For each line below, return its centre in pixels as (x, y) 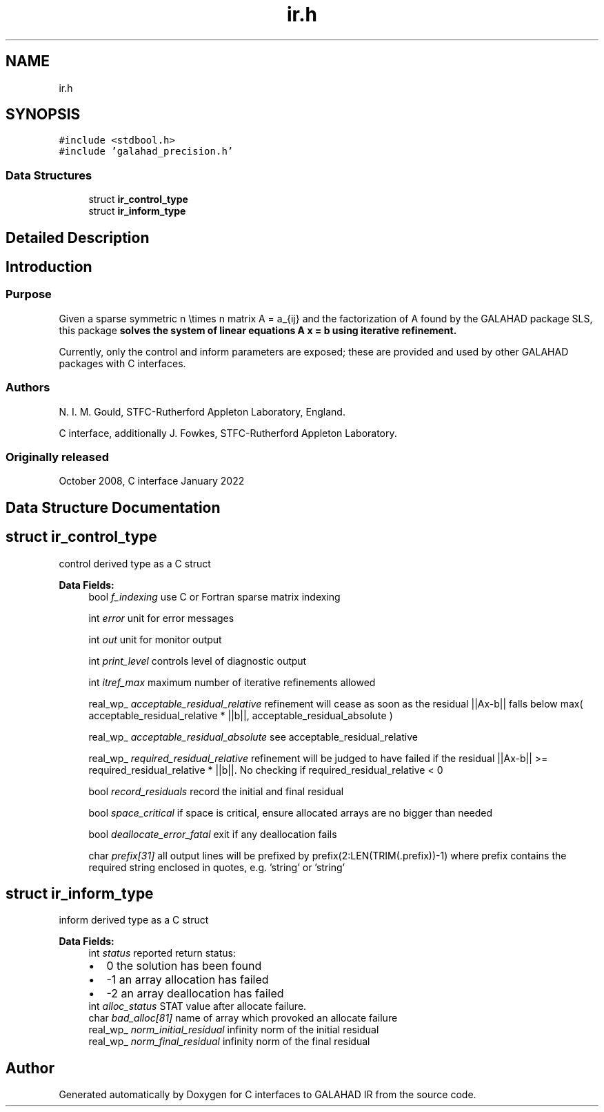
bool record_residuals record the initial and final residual (216, 791)
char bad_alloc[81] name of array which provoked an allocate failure (243, 1018)
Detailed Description (78, 237)
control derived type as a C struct (135, 563)
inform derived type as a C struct (134, 920)
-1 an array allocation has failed (188, 980)
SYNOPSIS (43, 115)
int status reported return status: (162, 953)
